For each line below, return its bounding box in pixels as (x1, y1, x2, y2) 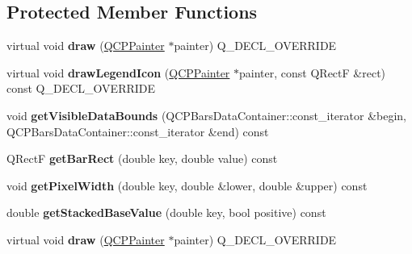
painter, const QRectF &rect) (239, 64, 386, 81)
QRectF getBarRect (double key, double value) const (6, 150, 278, 167)
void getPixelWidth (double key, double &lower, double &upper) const (6, 177, 368, 194)
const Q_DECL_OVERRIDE (6, 80, 156, 97)
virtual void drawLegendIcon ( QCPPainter (6, 64, 230, 81)
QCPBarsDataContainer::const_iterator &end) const (6, 123, 269, 139)
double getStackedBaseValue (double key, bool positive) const (6, 204, 326, 221)
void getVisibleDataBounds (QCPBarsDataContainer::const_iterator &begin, (6, 106, 406, 123)
